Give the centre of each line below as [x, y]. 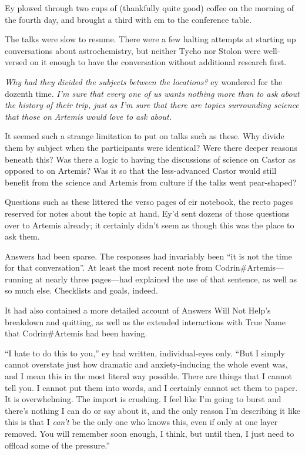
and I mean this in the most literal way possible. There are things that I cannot [148, 376]
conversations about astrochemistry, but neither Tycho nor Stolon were [133, 50]
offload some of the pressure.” [57, 445]
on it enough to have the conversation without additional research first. [158, 62]
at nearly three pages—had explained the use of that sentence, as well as [166, 279]
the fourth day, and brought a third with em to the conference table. [128, 19]
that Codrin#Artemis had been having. [76, 333]
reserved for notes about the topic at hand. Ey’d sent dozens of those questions [147, 213]
